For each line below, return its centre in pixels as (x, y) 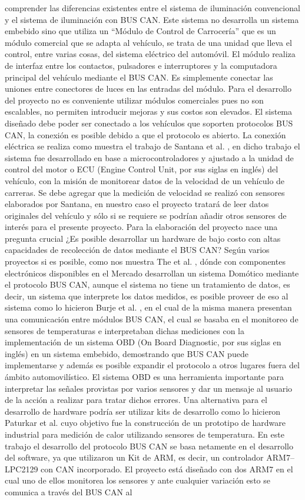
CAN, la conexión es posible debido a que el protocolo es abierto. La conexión (145, 134)
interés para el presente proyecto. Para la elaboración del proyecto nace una (141, 227)
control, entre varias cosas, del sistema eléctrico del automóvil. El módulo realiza (150, 54)
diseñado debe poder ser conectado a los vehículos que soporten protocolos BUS (149, 123)
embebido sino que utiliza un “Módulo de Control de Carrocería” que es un (140, 31)
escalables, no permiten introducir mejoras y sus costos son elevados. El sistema (149, 111)
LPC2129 (21, 469)
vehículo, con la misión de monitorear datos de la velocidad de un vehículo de (145, 180)
